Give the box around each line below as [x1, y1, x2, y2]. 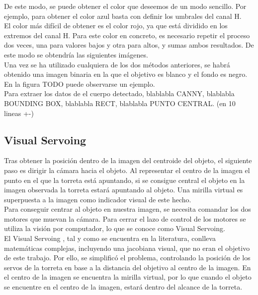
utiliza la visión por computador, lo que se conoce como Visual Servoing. [4, 223, 225, 234]
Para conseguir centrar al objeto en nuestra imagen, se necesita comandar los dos [4, 204, 251, 214]
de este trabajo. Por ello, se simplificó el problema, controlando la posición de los [4, 252, 251, 263]
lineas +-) [4, 108, 34, 118]
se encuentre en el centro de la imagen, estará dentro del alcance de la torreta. [4, 282, 243, 292]
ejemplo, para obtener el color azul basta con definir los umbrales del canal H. [4, 10, 242, 21]
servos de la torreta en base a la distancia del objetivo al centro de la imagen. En [4, 262, 251, 272]
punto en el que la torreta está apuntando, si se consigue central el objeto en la [4, 175, 245, 185]
